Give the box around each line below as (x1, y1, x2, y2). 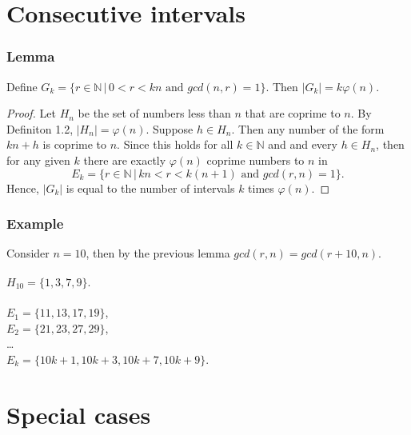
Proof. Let (6, 105, 56, 122)
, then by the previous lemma (86, 245, 230, 261)
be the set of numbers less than (78, 105, 231, 122)
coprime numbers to (206, 151, 305, 168)
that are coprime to (245, 105, 341, 122)
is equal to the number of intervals (66, 179, 235, 196)
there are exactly (83, 151, 166, 168)
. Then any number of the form (231, 120, 385, 137)
